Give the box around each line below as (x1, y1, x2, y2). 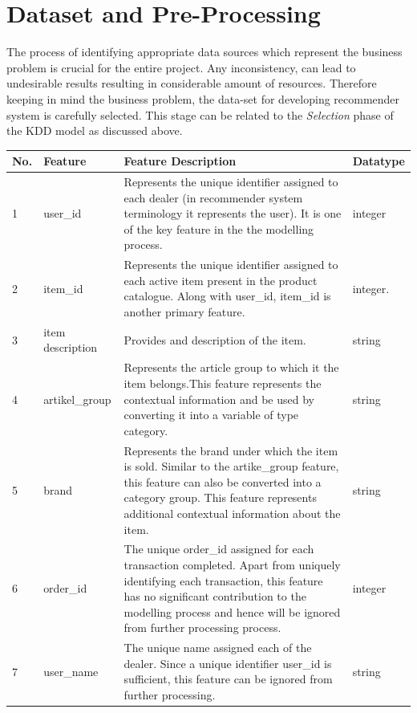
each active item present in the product (123, 271, 318, 288)
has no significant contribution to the (123, 588, 306, 605)
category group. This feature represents (123, 489, 317, 506)
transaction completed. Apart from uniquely (123, 556, 341, 572)
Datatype (352, 153, 405, 169)
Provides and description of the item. (123, 331, 306, 348)
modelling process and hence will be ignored (123, 603, 341, 620)
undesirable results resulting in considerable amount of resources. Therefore (6, 75, 377, 92)
